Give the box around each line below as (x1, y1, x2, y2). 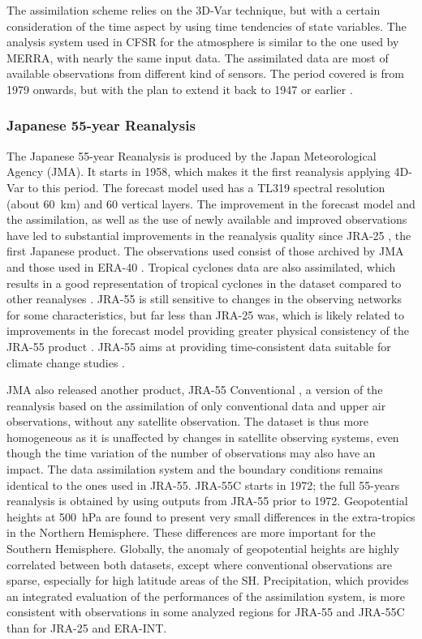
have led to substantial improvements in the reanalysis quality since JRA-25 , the (6, 226, 411, 243)
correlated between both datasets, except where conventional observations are (6, 555, 392, 573)
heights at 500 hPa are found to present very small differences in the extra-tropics (6, 508, 416, 525)
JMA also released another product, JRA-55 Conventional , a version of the (6, 381, 383, 398)
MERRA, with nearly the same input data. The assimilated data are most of (6, 49, 389, 66)
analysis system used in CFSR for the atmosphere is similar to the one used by (6, 33, 399, 50)
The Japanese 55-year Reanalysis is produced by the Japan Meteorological (6, 147, 377, 164)
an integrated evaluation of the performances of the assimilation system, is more (6, 587, 405, 604)
